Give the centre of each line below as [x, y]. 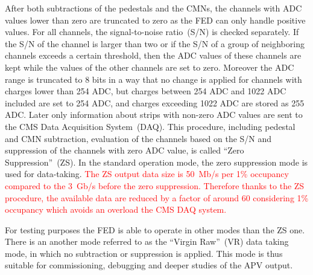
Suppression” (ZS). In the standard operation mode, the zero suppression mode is [156, 162]
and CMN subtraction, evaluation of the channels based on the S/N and [138, 138]
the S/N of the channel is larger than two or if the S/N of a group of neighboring [155, 43]
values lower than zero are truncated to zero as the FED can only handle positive [155, 20]
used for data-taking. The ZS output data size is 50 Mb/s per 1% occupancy [147, 174]
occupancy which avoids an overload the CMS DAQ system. [116, 209]
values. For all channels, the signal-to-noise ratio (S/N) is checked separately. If [152, 32]
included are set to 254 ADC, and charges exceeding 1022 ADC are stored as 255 [155, 102]
